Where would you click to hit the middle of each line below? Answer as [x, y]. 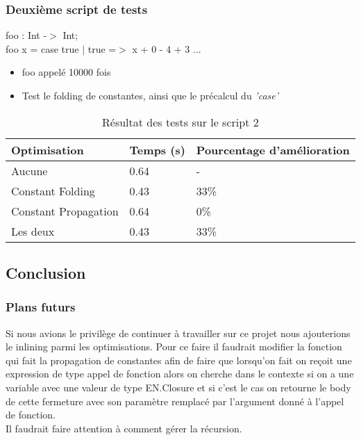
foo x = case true [42, 48]
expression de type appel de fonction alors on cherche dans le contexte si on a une [180, 374]
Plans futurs [41, 307]
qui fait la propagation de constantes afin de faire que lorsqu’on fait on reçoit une [179, 360]
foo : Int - [26, 35]
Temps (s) [157, 149]
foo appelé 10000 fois [66, 72]
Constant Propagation [65, 211]
